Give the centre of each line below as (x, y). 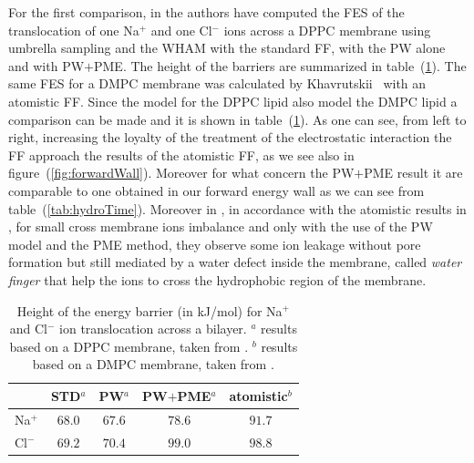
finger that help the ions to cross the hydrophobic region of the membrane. (217, 279)
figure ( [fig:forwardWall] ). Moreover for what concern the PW (181, 173)
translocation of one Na (74, 30)
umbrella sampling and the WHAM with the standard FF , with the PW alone (227, 48)
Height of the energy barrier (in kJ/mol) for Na (149, 310)
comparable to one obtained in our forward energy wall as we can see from (216, 190)
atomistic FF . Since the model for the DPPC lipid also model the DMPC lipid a (233, 101)
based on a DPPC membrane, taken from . (129, 346)
